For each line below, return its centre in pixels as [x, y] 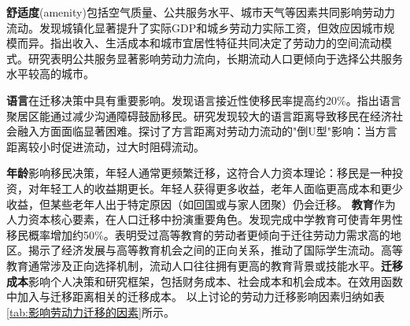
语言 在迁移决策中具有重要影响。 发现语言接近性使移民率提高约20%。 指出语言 [204, 100]
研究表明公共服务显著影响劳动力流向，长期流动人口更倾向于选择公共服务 [216, 58]
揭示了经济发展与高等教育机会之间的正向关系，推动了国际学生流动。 [205, 250]
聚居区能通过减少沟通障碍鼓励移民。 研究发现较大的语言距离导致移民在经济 [199, 115]
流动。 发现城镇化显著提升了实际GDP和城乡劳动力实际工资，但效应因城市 [195, 27]
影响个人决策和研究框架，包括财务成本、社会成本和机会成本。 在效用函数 [216, 281]
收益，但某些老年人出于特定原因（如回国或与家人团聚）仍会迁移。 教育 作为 [201, 204]
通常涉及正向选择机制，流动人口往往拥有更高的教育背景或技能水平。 [204, 265]
